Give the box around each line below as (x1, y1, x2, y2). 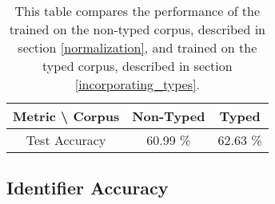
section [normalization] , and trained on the (18, 38, 257, 57)
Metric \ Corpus (13, 107, 120, 125)
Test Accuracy (26, 131, 106, 149)
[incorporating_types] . (74, 75, 200, 93)
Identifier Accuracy (6, 175, 169, 200)
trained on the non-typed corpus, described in (9, 20, 265, 38)
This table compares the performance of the (14, 2, 261, 20)
